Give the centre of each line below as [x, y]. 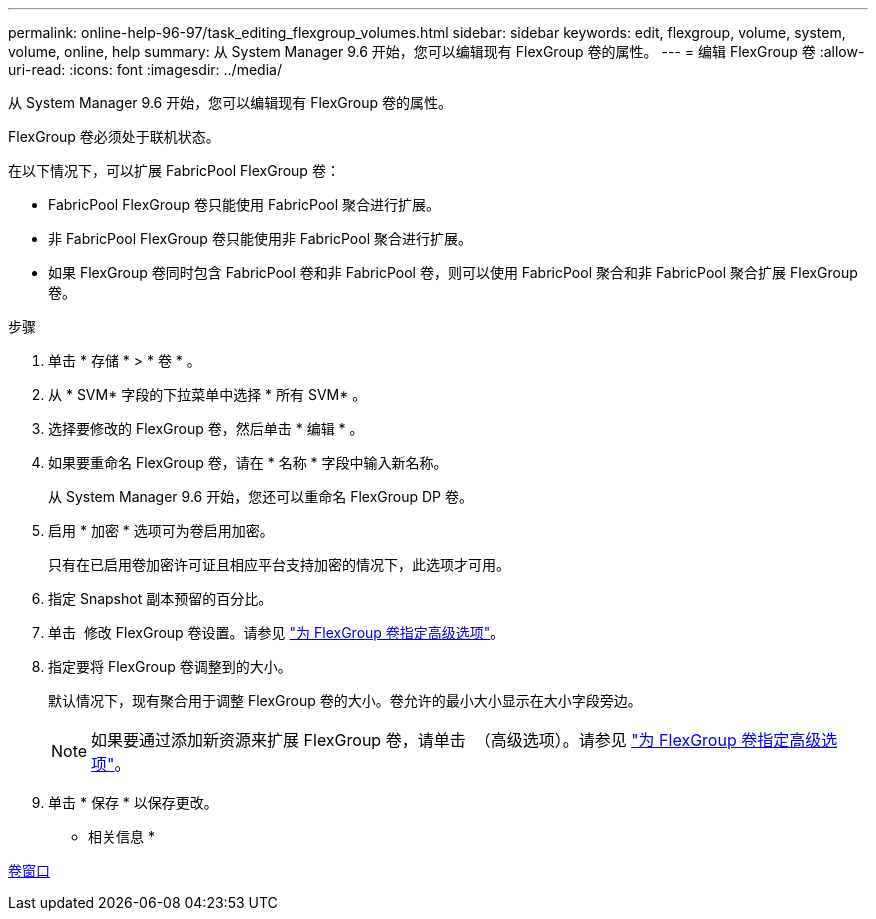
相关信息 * [121, 836]
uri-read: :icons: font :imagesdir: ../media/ [145, 69]
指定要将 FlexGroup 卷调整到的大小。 [170, 666]
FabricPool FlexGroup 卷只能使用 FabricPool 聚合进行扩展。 [244, 204]
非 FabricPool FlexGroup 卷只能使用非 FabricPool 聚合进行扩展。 [260, 238]
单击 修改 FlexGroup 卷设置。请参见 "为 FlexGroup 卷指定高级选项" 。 [276, 632]
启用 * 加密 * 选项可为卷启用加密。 [161, 530]
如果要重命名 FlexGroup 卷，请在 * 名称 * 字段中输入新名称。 [248, 462]
